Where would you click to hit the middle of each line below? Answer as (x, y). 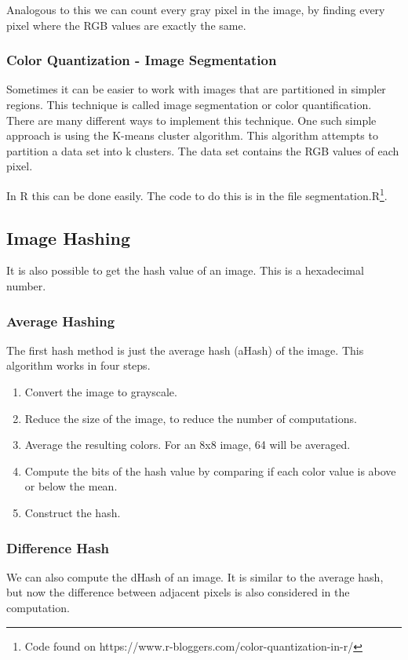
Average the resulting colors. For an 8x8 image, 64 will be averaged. (188, 445)
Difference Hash (58, 547)
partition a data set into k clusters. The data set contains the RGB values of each (203, 150)
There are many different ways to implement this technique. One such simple (191, 120)
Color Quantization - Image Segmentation (142, 60)
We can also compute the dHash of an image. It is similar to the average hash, (195, 576)
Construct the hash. (73, 512)
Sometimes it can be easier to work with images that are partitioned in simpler (196, 89)
